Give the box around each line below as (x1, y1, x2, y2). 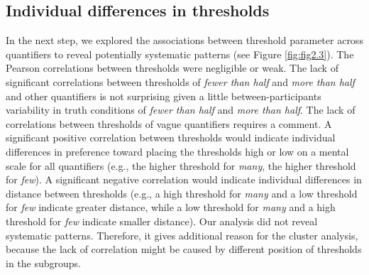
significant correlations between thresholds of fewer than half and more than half (6, 74, 355, 89)
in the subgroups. (6, 255, 81, 270)
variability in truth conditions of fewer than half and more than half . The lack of (6, 102, 356, 117)
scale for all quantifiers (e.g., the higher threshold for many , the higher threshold (6, 158, 356, 173)
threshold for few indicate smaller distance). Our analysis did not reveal (6, 213, 318, 228)
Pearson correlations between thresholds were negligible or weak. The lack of (6, 60, 338, 75)
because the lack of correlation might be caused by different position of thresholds (6, 242, 362, 257)
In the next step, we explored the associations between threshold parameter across (6, 33, 363, 48)
